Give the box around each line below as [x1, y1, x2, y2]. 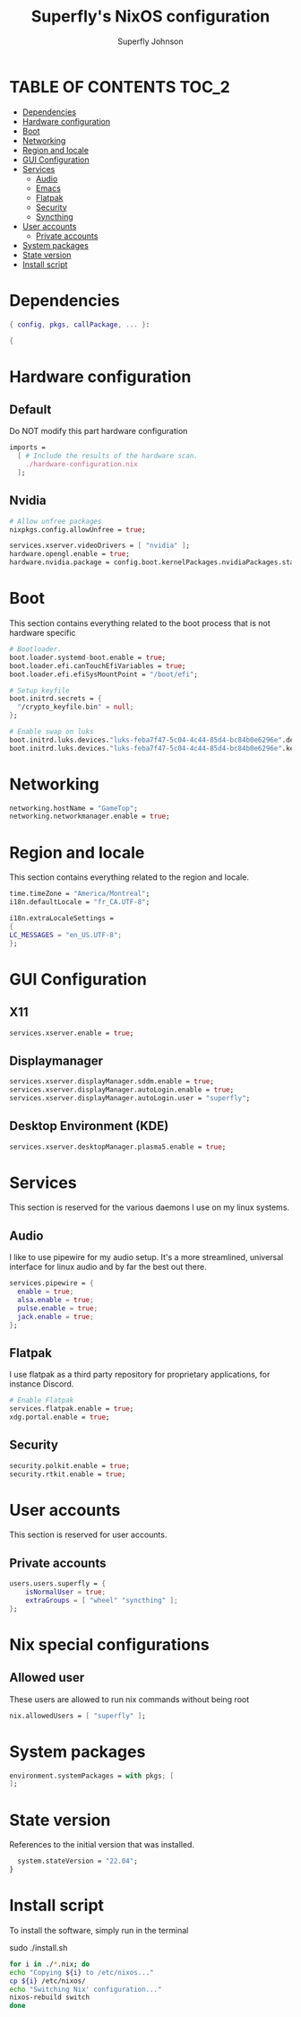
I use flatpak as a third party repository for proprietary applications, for [9, 1369, 271, 1380]
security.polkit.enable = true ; [9, 1461, 130, 1470]
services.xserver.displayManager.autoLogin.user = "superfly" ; [9, 1093, 251, 1102]
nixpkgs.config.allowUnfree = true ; [9, 525, 146, 535]
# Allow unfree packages [9, 517, 102, 526]
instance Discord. [9, 1378, 74, 1389]
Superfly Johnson [117, 36, 184, 47]
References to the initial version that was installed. [9, 1839, 195, 1850]
